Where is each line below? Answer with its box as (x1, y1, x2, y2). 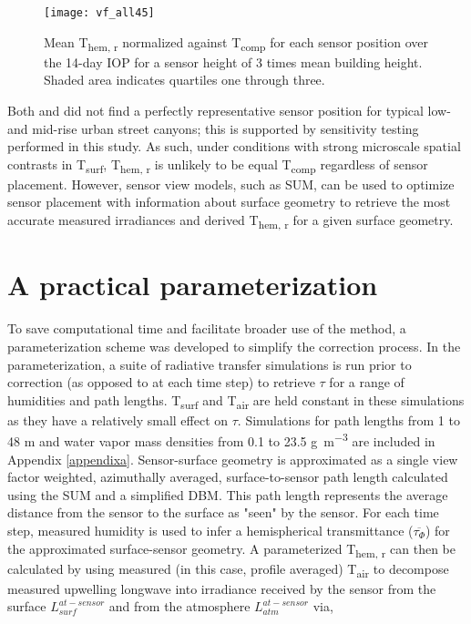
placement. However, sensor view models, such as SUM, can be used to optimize (7, 174, 455, 193)
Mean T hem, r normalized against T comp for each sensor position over (44, 32, 428, 54)
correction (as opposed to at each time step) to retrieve (7, 373, 315, 392)
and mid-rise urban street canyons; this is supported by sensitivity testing (7, 118, 419, 138)
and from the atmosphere (108, 597, 251, 616)
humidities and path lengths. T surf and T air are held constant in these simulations (7, 390, 465, 412)
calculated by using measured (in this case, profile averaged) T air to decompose (7, 558, 449, 580)
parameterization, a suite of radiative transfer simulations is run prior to (7, 354, 412, 373)
